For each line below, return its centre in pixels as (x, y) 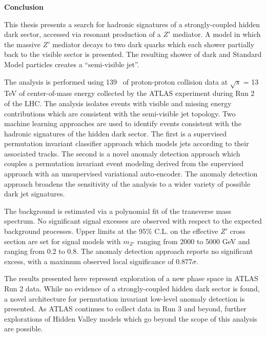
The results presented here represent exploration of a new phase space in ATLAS (131, 278)
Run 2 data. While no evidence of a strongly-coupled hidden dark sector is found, (132, 289)
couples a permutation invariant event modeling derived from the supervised (124, 163)
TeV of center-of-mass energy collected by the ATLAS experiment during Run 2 (129, 93)
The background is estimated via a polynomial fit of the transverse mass (118, 211)
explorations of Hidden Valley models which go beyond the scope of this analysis (131, 318)
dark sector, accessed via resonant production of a (83, 34)
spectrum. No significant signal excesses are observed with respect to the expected (133, 221)
